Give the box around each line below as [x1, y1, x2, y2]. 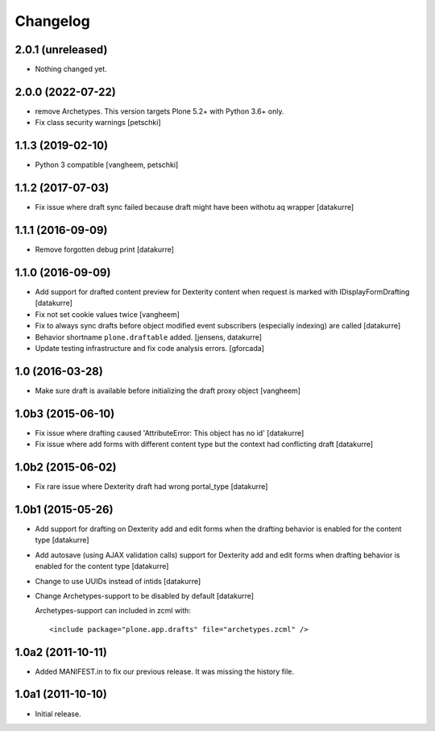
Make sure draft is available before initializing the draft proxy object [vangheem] [35, 386, 301, 395]
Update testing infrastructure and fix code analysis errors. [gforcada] [35, 343, 265, 353]
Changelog [14, 12, 90, 30]
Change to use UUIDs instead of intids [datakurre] [35, 576, 201, 586]
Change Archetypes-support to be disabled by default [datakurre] [35, 591, 254, 600]
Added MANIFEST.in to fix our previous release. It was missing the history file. [35, 666, 294, 676]
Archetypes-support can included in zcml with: [35, 606, 191, 616]
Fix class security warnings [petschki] [35, 118, 161, 127]
